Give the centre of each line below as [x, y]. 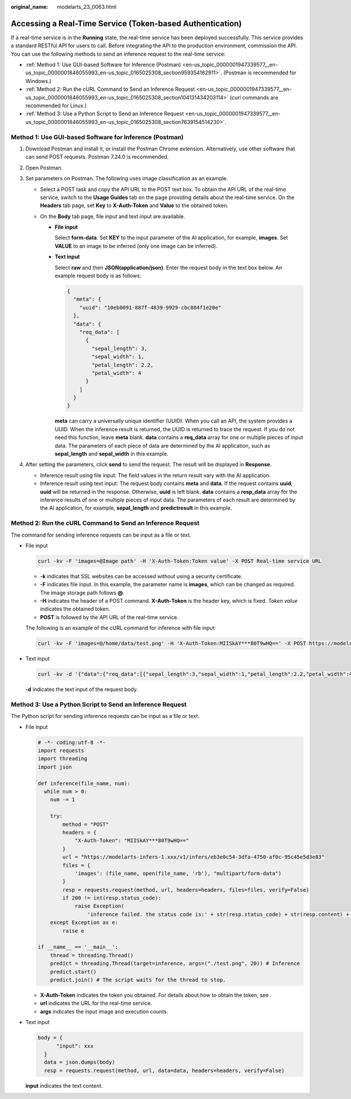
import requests [61, 751]
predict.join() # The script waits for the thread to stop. [138, 980]
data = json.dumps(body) [80, 1062]
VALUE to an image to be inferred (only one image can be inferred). [136, 246]
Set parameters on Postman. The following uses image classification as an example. [127, 178]
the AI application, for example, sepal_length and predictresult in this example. [136, 508]
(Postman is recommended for [260, 73]
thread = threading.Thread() [92, 955]
